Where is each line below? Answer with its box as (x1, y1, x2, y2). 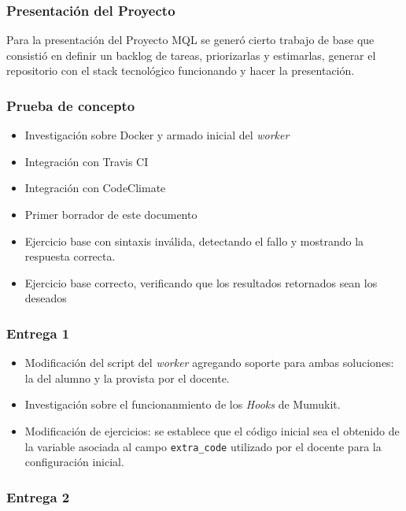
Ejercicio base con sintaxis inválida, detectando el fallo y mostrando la (24, 232, 364, 249)
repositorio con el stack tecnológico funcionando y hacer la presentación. (6, 62, 355, 79)
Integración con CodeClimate (24, 180, 166, 196)
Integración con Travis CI (24, 153, 149, 169)
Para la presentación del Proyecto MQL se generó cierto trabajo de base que (6, 31, 375, 48)
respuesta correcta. (24, 248, 116, 265)
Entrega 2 (6, 487, 70, 506)
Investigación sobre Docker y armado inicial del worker (24, 127, 290, 143)
